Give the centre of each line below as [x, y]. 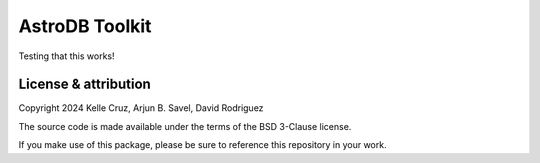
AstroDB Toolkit [85, 26]
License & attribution [85, 84]
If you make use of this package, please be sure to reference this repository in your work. [202, 145]
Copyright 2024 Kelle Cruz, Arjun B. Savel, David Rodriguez [141, 108]
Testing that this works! [66, 56]
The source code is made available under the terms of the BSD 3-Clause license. [185, 126]
